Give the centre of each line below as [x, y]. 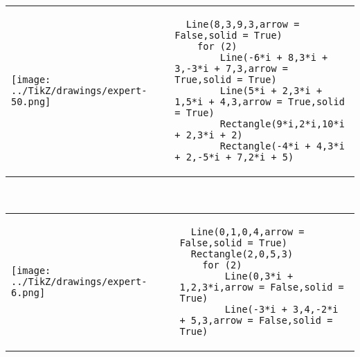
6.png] [28, 292]
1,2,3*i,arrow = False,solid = [262, 287]
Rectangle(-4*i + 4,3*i [282, 146]
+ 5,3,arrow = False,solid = [256, 320]
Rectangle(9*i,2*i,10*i [282, 124]
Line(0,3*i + [259, 276]
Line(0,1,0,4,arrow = [247, 231]
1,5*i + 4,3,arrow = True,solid [260, 102]
